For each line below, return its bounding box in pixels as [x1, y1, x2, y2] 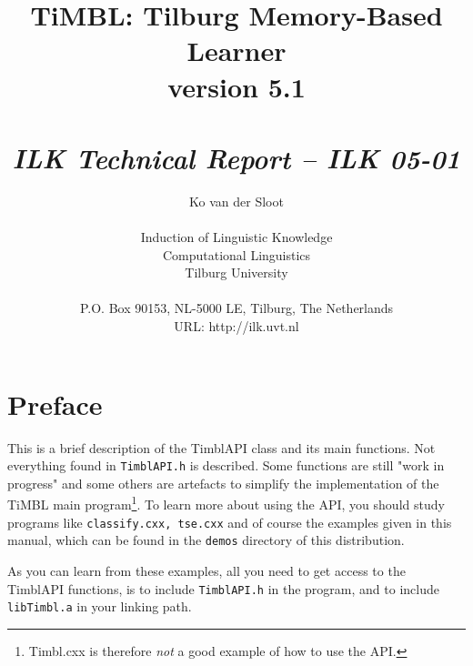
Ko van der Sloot [189, 191, 284, 210]
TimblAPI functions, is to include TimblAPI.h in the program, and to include [7, 579, 439, 598]
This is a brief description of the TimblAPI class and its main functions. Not [7, 438, 436, 457]
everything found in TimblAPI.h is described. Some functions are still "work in [7, 456, 445, 475]
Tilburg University [185, 263, 288, 282]
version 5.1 [167, 67, 306, 105]
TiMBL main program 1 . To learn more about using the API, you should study [7, 492, 445, 514]
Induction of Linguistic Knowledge [140, 227, 333, 247]
